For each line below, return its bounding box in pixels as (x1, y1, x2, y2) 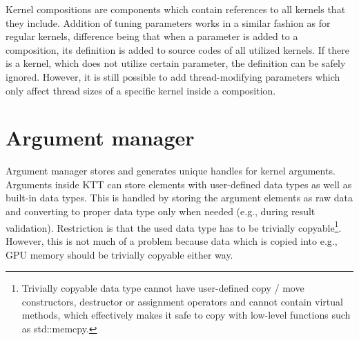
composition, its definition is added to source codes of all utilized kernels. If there (6, 42, 349, 57)
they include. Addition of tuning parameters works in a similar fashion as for (6, 15, 331, 30)
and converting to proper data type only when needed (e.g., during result (6, 204, 316, 219)
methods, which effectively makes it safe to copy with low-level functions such (21, 308, 351, 322)
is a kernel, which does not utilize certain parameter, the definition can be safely (6, 56, 346, 70)
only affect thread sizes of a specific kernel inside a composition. (6, 83, 276, 97)
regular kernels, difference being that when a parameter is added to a (6, 29, 298, 43)
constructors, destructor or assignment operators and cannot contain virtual (21, 294, 343, 308)
